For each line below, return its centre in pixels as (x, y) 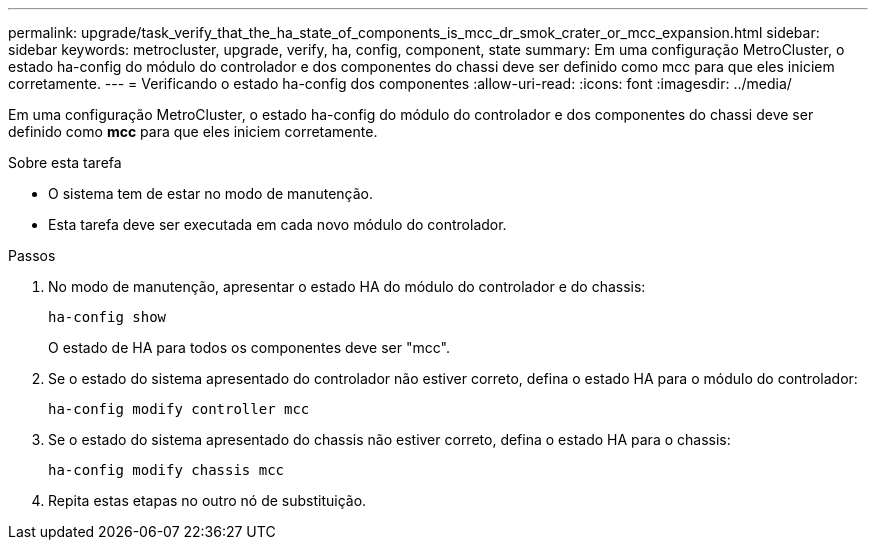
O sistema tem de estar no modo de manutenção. (211, 193)
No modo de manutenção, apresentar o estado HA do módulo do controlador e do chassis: (347, 286)
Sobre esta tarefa (65, 162)
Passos (32, 255)
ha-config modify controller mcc (179, 409)
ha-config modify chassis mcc (166, 470)
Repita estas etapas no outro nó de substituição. (207, 500)
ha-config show (107, 317)
